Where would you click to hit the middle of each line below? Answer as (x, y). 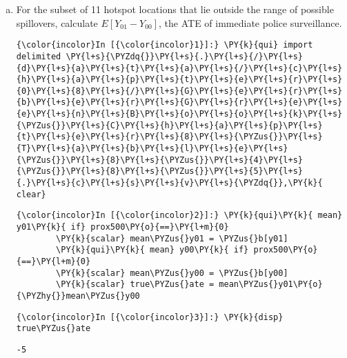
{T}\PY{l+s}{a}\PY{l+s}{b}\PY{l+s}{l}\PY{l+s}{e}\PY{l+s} (152, 149)
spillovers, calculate (57, 22)
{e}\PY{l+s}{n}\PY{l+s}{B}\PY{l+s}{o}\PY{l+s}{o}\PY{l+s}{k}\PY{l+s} (179, 114)
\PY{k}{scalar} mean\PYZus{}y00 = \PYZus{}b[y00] (172, 273)
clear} (31, 194)
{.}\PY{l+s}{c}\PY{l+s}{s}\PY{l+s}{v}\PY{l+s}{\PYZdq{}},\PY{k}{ (169, 183)
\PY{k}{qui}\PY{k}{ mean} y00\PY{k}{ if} (152, 250)
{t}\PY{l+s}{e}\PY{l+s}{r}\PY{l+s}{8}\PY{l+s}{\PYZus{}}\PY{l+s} (169, 137)
